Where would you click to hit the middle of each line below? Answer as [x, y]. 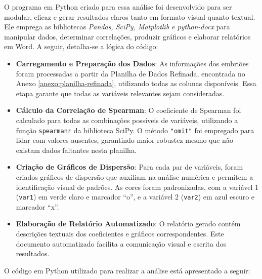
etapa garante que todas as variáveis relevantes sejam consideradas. [120, 93]
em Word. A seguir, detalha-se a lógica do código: [81, 46]
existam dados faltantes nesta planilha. [76, 150]
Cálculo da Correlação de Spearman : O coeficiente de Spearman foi [128, 110]
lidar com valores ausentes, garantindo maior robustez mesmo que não [124, 140]
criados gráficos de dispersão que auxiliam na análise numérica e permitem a [135, 176]
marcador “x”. [37, 206]
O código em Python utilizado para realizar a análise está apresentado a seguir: [127, 270]
